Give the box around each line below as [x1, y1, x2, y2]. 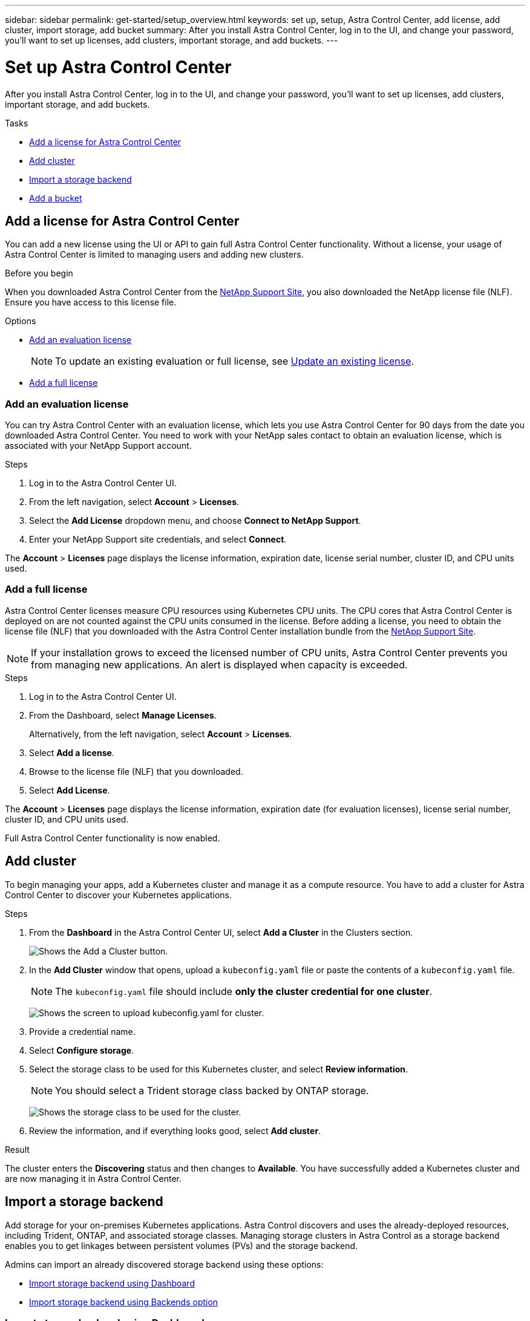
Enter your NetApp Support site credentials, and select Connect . [29, 534, 287, 545]
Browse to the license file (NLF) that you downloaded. [29, 766, 243, 777]
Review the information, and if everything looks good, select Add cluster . [29, 1125, 321, 1136]
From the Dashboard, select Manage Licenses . [29, 709, 217, 720]
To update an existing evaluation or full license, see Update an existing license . [55, 355, 414, 368]
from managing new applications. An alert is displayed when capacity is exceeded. [31, 658, 408, 671]
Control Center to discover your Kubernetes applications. [5, 889, 232, 900]
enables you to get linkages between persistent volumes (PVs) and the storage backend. [5, 1240, 358, 1251]
